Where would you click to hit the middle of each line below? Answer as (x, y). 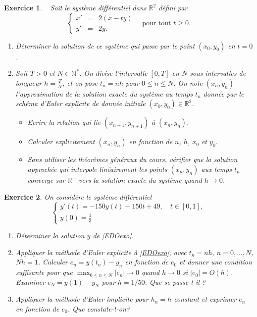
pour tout (157, 23)
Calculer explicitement (61, 141)
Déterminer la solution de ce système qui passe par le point (105, 45)
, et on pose (80, 82)
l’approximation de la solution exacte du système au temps (104, 93)
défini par (173, 7)
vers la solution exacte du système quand (140, 180)
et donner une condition (216, 262)
